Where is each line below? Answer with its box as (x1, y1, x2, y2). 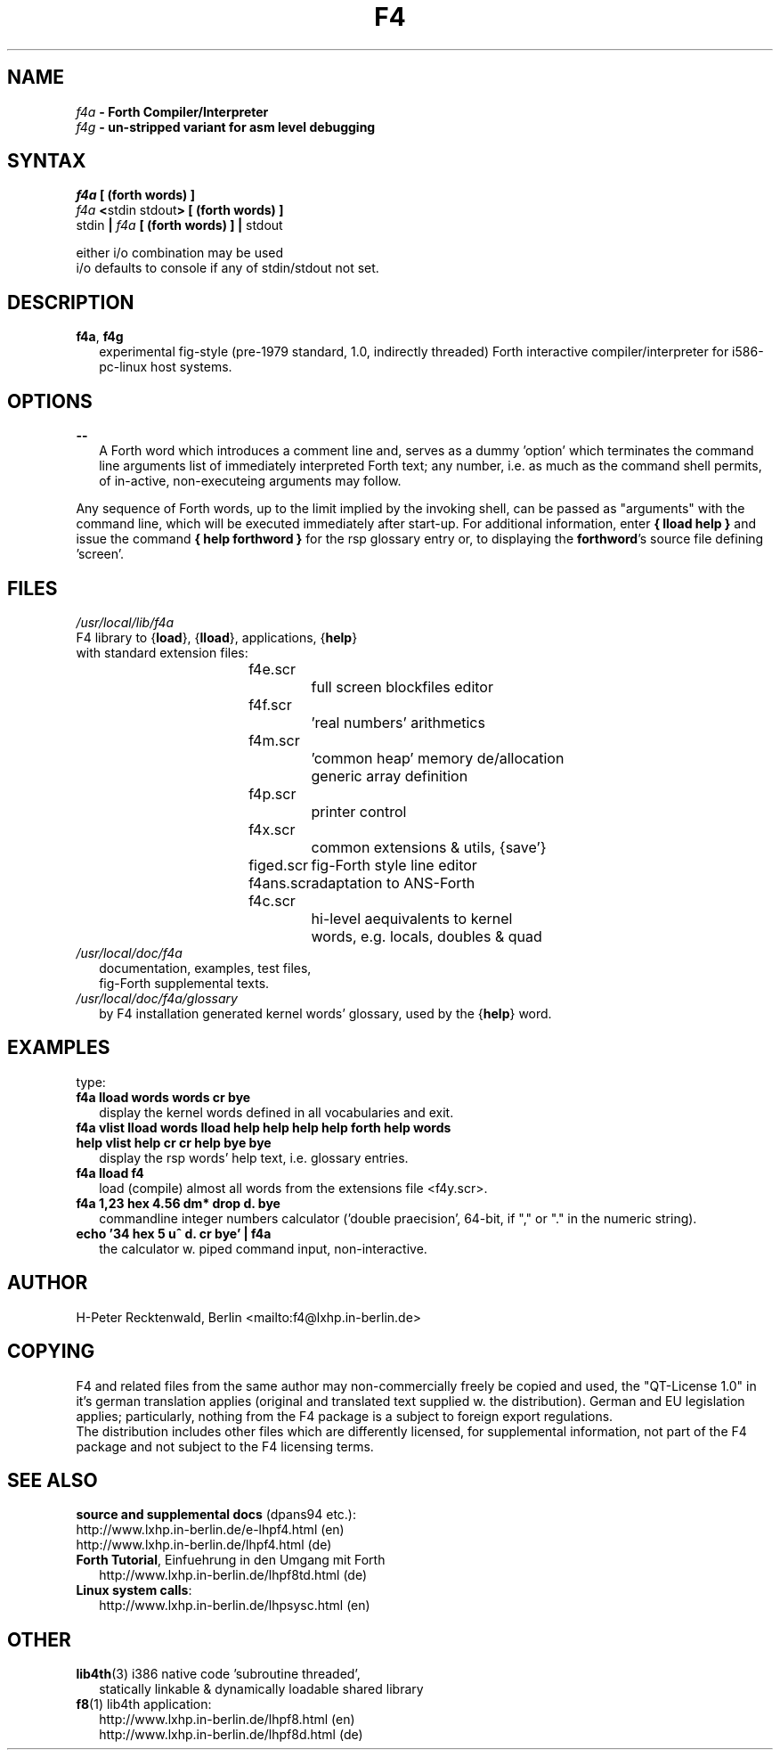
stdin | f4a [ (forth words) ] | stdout (76, 217, 283, 233)
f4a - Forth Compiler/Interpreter (76, 103, 269, 119)
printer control (311, 802, 407, 821)
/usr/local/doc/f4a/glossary (76, 990, 238, 1006)
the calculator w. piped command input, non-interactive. (99, 1240, 427, 1256)
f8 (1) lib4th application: (76, 1696, 212, 1712)
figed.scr (248, 855, 309, 874)
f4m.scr (248, 731, 300, 749)
